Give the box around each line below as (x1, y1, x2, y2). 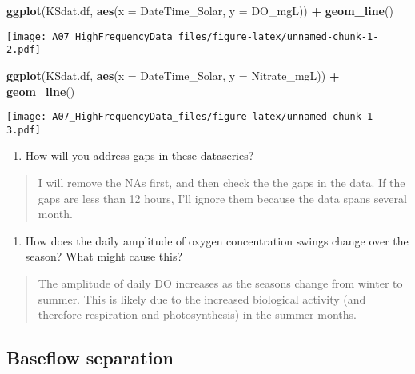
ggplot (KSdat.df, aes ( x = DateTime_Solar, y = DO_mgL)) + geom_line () (6, 2, 393, 18)
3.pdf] (6, 124, 41, 136)
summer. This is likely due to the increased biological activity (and (38, 290, 366, 307)
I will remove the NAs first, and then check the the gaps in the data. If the (38, 174, 405, 190)
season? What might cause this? (25, 248, 183, 265)
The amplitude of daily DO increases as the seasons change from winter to (38, 274, 403, 291)
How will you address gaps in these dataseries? (25, 147, 254, 164)
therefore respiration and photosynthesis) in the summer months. (38, 306, 357, 323)
